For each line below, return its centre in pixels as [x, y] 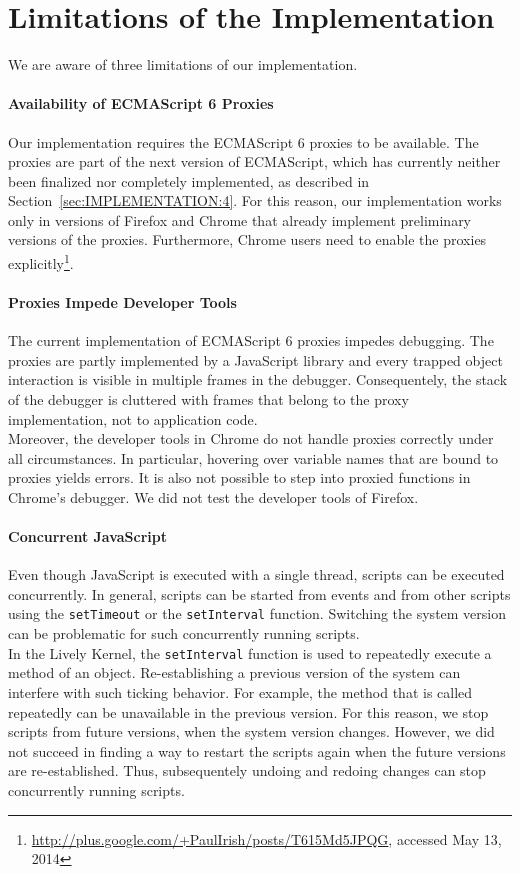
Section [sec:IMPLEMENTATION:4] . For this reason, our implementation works [255, 200]
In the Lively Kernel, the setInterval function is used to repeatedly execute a [250, 652]
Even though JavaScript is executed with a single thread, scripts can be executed [256, 574]
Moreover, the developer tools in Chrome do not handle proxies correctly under [251, 438]
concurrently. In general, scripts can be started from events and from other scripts [259, 593]
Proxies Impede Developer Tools [122, 301]
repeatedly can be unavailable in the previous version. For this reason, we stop [248, 711]
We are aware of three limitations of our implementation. [183, 64]
